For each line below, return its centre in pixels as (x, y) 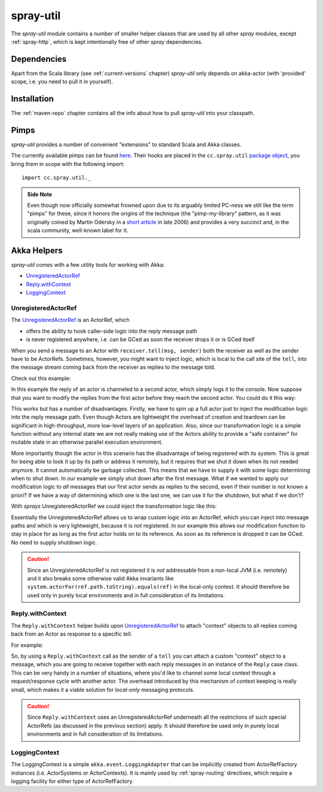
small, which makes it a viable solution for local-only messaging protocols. (103, 689)
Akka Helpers (37, 250)
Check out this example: (41, 378)
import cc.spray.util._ (57, 178)
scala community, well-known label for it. (78, 230)
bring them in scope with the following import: (68, 164)
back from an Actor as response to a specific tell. (72, 634)
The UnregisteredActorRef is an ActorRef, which (70, 320)
